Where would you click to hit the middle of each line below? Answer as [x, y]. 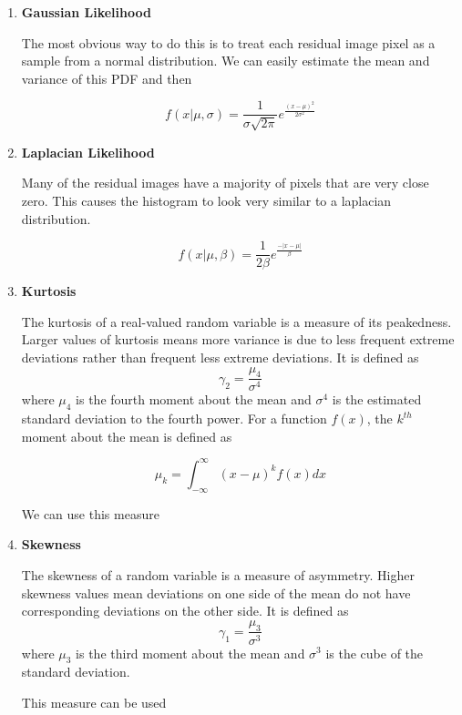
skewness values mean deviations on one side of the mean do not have [216, 592]
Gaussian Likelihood [86, 12]
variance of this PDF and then [107, 78]
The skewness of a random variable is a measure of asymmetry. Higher [218, 574]
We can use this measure [90, 513]
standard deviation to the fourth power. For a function [174, 419]
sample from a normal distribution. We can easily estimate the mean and [226, 61]
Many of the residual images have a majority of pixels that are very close [225, 183]
